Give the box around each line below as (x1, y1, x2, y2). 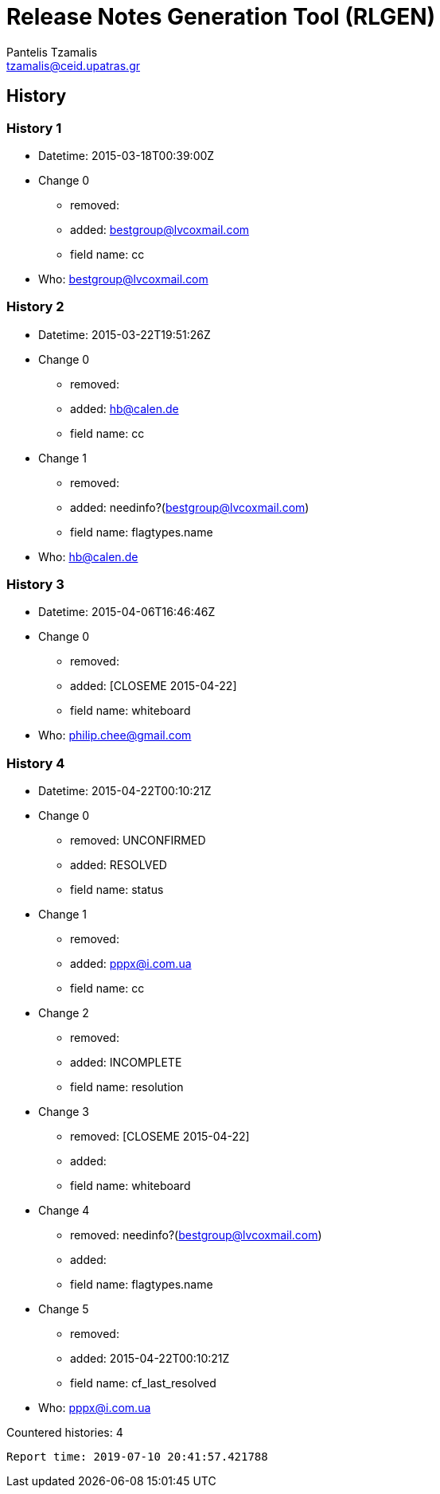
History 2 (6, 298, 64, 315)
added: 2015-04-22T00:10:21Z (70, 1352, 230, 1366)
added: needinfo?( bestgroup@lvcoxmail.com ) (70, 500, 310, 514)
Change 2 (38, 1006, 89, 1020)
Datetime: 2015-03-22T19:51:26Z (38, 327, 211, 341)
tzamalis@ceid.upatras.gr (6, 58, 140, 72)
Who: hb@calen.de (38, 549, 138, 564)
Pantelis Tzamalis (6, 45, 98, 59)
